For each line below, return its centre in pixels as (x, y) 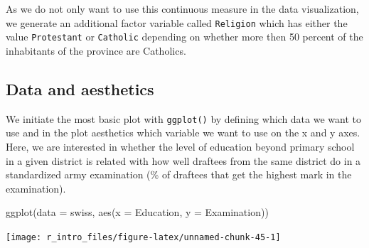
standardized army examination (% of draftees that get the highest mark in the (179, 174)
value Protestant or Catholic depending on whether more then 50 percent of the (184, 37)
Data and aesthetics (80, 88)
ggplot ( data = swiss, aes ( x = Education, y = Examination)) (137, 212)
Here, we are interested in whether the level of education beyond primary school (180, 146)
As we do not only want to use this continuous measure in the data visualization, (182, 9)
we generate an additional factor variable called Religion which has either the (177, 22)
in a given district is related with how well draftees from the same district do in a (183, 160)
